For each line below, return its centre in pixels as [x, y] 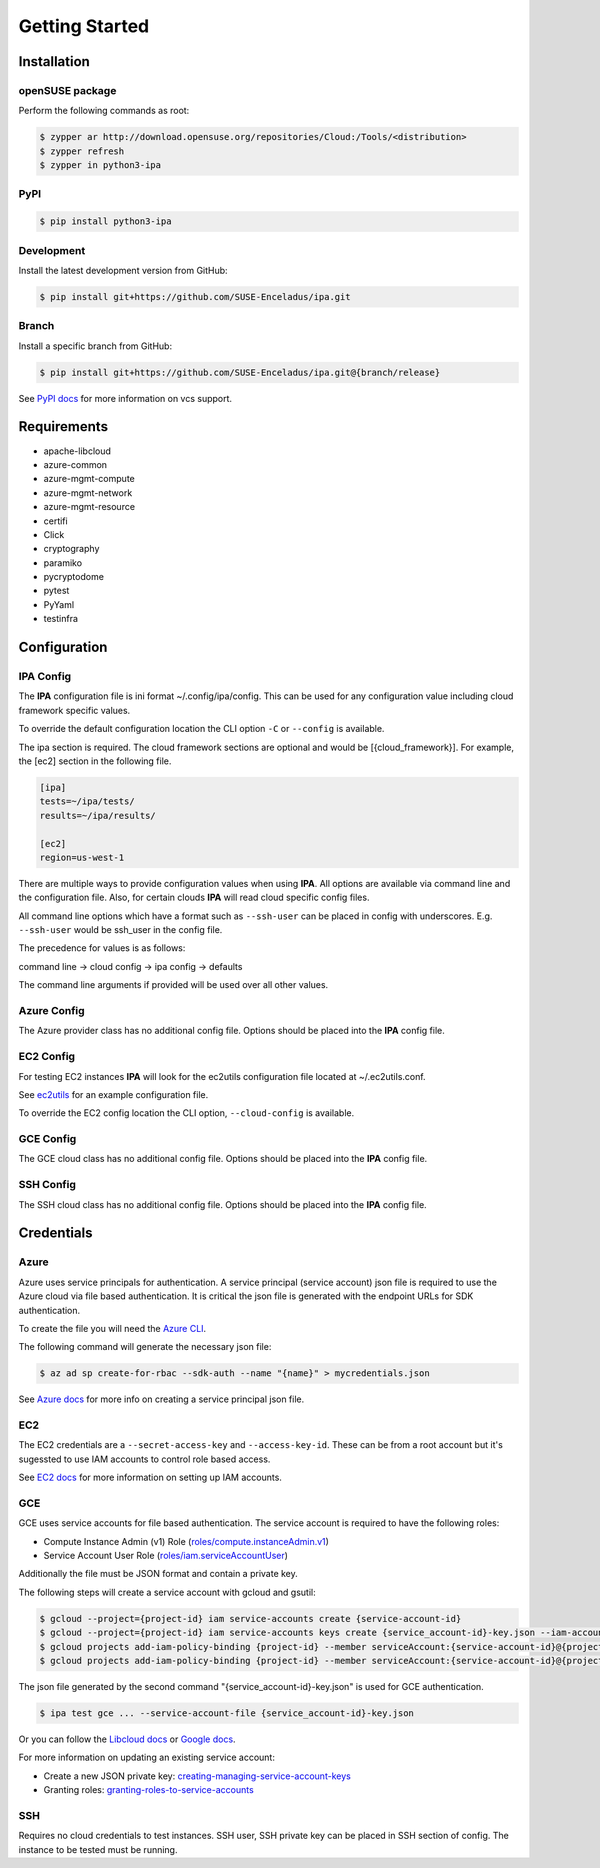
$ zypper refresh [82, 151]
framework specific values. [74, 710]
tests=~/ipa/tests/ [87, 801]
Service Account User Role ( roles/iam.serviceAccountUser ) [166, 1556]
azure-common [75, 464]
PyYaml [59, 604]
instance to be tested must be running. [98, 1849]
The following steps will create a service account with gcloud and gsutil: [167, 1592]
